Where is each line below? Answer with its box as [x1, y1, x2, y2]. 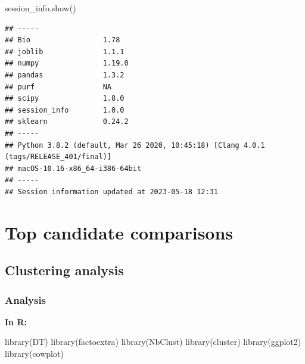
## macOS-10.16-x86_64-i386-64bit [5, 164, 142, 173]
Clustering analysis [5, 261, 124, 279]
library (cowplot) [5, 347, 64, 360]
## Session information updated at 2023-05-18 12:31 [5, 187, 218, 196]
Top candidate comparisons [5, 220, 234, 244]
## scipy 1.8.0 [5, 94, 125, 103]
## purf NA [5, 82, 111, 91]
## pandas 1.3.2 [5, 70, 125, 79]
